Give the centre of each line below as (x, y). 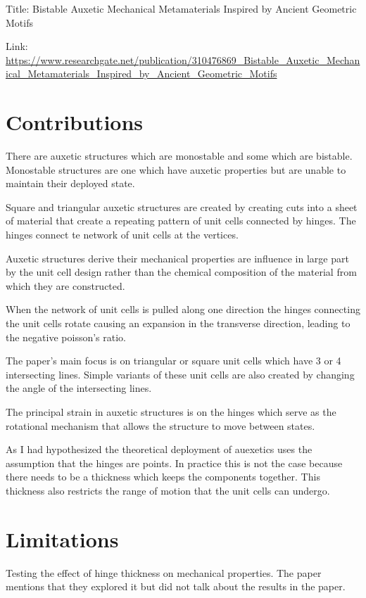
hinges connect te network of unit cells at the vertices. (122, 235)
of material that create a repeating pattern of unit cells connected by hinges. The (181, 221)
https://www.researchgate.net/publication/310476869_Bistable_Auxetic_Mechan (183, 59)
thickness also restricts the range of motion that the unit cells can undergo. (168, 490)
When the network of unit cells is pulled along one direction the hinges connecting (183, 309)
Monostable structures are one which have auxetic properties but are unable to (176, 169)
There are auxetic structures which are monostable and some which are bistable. (179, 156)
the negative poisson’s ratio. (66, 337)
